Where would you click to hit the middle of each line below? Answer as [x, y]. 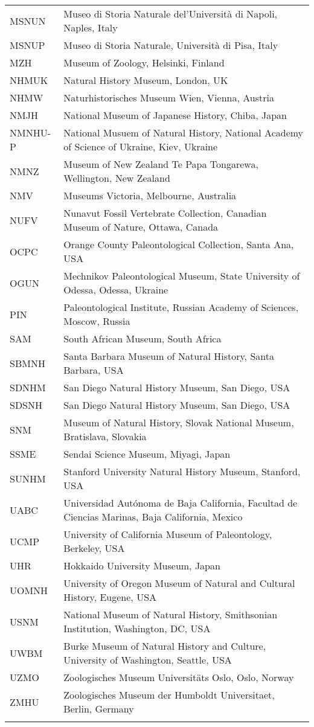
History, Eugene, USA [110, 597]
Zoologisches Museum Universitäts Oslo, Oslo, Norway [179, 677]
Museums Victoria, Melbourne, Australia [150, 195]
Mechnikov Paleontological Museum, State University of [182, 276]
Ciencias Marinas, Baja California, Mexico [153, 517]
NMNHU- [30, 133]
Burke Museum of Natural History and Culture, [165, 646]
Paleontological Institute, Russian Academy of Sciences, [181, 307]
